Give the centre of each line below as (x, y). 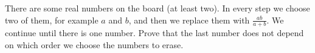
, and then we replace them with (189, 20)
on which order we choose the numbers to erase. (94, 45)
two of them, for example (52, 20)
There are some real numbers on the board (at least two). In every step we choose (157, 8)
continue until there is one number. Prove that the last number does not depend (154, 33)
